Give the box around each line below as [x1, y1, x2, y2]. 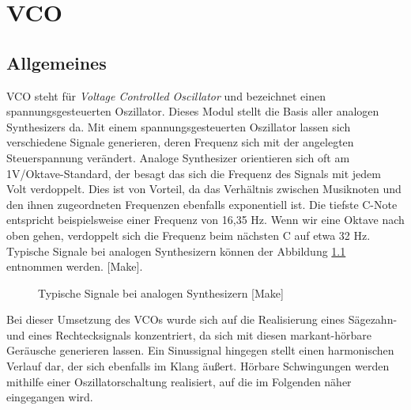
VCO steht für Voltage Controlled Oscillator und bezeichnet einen [6, 87, 326, 104]
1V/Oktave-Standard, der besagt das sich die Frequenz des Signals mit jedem [6, 165, 381, 181]
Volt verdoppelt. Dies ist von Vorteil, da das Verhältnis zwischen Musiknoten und [6, 180, 402, 197]
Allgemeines [6, 50, 107, 74]
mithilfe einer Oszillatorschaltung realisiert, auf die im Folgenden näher [6, 373, 352, 389]
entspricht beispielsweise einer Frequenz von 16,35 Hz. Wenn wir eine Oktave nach [6, 211, 405, 228]
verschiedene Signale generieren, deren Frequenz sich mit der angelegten [6, 134, 354, 150]
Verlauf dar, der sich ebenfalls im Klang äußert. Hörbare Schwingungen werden [6, 358, 390, 374]
